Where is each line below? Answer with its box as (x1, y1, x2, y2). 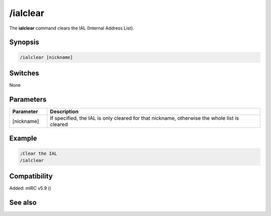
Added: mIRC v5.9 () (9, 185, 52, 191)
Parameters (9, 95, 47, 104)
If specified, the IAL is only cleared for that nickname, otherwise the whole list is (50, 114, 239, 121)
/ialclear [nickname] (20, 54, 73, 60)
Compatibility (9, 172, 53, 180)
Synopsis (9, 38, 40, 47)
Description (50, 108, 79, 115)
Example (9, 134, 37, 143)
